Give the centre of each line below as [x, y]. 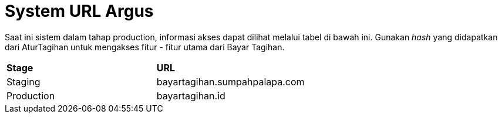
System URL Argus [79, 11]
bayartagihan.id [191, 96]
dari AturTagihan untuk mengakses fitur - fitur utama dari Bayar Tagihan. [145, 47]
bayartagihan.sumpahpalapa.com [230, 81]
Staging [23, 81]
